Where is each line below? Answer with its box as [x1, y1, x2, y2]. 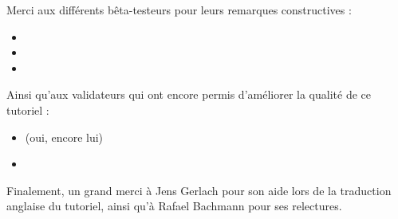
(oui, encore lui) [25, 128, 104, 145]
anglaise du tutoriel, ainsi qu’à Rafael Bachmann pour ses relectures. [6, 197, 342, 214]
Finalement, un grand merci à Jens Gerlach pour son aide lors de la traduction [6, 182, 392, 198]
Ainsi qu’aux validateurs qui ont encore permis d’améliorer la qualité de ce [6, 86, 371, 103]
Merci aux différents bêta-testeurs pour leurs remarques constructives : [6, 2, 352, 18]
